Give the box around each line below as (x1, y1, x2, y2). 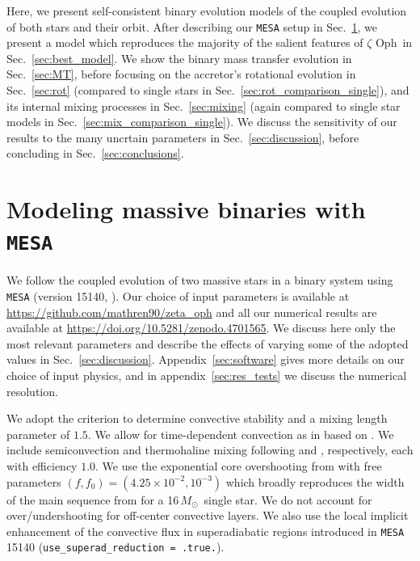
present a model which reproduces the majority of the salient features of (6, 34, 363, 51)
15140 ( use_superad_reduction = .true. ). (6, 538, 225, 555)
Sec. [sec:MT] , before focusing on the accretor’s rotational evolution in (6, 65, 356, 82)
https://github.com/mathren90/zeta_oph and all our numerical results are (6, 303, 377, 320)
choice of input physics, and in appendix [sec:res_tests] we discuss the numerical (6, 367, 407, 384)
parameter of (6, 425, 70, 442)
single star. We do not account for (204, 491, 372, 508)
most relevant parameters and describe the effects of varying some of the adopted (6, 335, 409, 352)
